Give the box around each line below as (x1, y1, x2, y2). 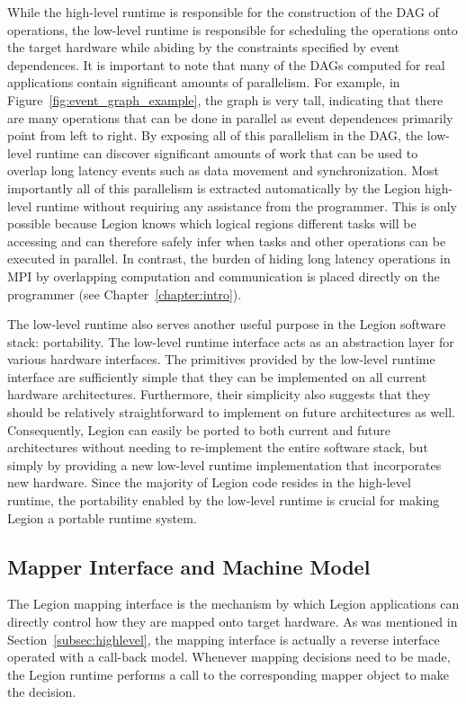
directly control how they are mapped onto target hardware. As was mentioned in (7, 612, 458, 631)
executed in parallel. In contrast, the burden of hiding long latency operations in (7, 249, 451, 268)
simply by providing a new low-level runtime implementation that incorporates (7, 455, 442, 474)
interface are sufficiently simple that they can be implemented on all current (7, 367, 427, 386)
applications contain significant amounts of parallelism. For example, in (7, 73, 400, 92)
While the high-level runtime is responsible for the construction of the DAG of (7, 3, 439, 21)
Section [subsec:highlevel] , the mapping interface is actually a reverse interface (7, 629, 440, 648)
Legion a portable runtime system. (7, 508, 197, 527)
